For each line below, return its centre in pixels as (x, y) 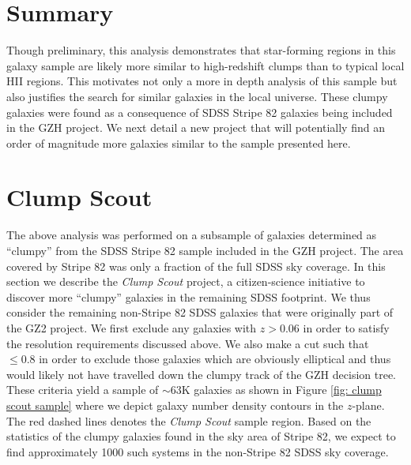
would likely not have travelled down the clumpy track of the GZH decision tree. (201, 374)
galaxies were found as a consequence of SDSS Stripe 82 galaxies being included (200, 112)
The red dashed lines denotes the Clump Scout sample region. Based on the (189, 420)
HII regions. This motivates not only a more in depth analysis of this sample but (202, 81)
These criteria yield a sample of (83, 390)
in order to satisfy (346, 327)
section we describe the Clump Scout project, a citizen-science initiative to (186, 281)
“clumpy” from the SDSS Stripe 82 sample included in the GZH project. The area (205, 250)
